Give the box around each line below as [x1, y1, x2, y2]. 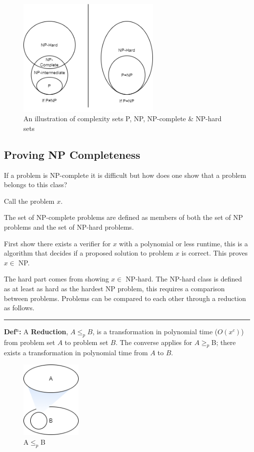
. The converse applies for [115, 337, 192, 347]
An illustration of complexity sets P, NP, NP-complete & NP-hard [23, 113, 222, 124]
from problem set [4, 337, 55, 347]
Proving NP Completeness [4, 147, 141, 162]
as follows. [4, 302, 35, 313]
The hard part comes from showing [4, 274, 109, 284]
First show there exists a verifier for [4, 238, 111, 248]
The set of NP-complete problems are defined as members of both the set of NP [4, 212, 243, 222]
